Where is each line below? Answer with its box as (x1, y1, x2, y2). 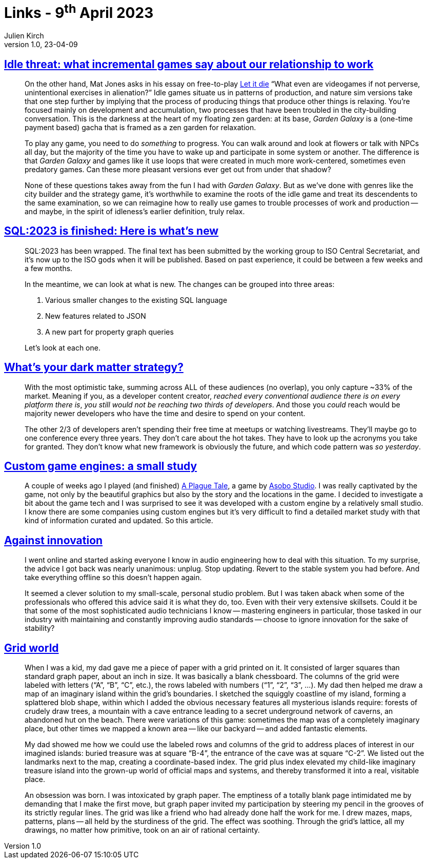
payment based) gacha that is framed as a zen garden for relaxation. (25, 122, 256, 132)
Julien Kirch (4, 31, 44, 40)
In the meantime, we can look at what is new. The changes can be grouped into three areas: (25, 279, 335, 289)
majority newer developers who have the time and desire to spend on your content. (25, 408, 305, 418)
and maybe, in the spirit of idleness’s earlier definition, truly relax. (25, 207, 245, 216)
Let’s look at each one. (25, 343, 100, 352)
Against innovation (4, 533, 103, 547)
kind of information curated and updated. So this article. (25, 516, 213, 525)
